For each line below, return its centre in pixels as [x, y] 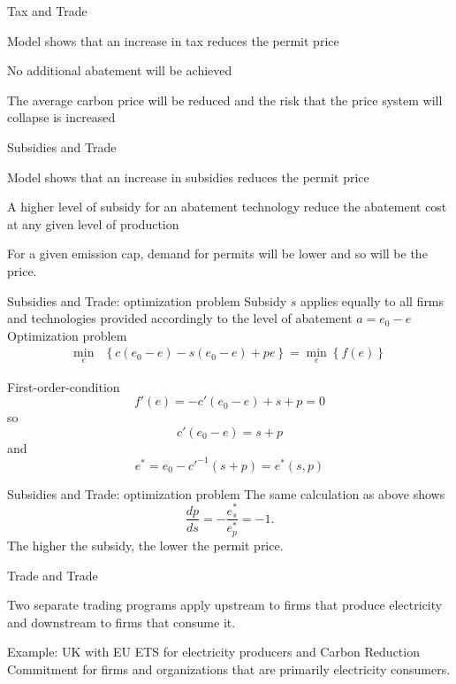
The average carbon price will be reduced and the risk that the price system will [225, 100]
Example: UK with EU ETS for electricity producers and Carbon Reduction [213, 652]
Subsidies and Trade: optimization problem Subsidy [147, 300]
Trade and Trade [53, 575]
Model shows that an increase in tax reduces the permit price [173, 40]
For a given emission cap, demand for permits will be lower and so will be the [217, 254]
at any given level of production [93, 223]
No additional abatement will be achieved [120, 70]
